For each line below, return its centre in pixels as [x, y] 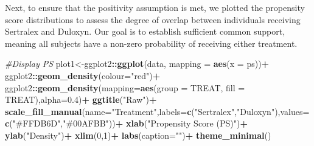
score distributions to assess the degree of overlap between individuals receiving [153, 19]
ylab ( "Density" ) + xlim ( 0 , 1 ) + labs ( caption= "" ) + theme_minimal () [138, 135]
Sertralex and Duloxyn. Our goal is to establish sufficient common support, [145, 31]
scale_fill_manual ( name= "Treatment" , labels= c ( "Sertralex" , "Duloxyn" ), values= [157, 111]
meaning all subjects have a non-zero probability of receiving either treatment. [151, 43]
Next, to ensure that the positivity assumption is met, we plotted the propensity [155, 7]
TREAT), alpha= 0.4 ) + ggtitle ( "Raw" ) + [81, 99]
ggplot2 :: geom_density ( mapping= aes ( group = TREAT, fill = [125, 87]
